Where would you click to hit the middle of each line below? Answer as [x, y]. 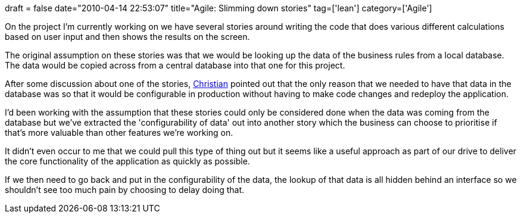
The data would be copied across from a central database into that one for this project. [175, 65]
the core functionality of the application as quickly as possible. [127, 161]
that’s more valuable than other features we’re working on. [119, 133]
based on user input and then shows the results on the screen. [127, 37]
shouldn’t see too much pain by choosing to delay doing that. [125, 190]
